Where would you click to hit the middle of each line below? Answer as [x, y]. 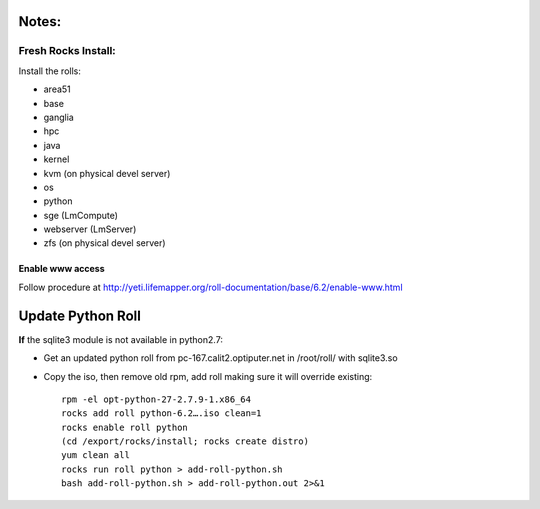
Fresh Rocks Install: [67, 51]
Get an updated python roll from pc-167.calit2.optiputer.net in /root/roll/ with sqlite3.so [221, 358]
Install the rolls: [50, 71]
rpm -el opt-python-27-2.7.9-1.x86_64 [156, 399]
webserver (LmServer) [90, 229]
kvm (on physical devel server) [107, 173]
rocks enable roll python [125, 427]
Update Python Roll [80, 315]
